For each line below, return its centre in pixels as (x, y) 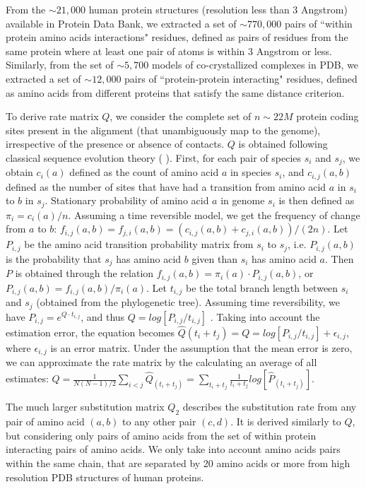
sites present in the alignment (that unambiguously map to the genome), (163, 130)
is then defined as (317, 200)
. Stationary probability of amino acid (127, 200)
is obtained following (283, 144)
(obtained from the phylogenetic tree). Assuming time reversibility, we (188, 302)
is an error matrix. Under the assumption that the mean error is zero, (201, 347)
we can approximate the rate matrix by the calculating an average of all (161, 362)
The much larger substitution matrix (85, 407)
